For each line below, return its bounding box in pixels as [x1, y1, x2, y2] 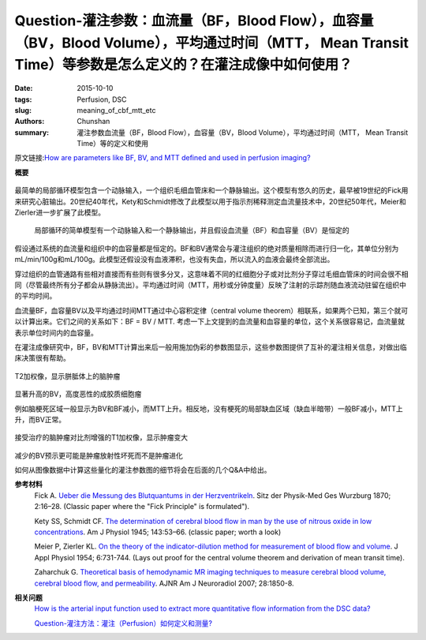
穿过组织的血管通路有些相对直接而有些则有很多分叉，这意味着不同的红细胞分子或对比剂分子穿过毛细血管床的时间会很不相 [14, 269, 409, 279]
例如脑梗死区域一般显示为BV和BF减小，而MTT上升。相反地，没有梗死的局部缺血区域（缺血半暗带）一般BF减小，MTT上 [14, 403, 404, 414]
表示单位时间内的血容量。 [14, 327, 98, 337]
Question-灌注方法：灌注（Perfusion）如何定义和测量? [34, 618, 213, 627]
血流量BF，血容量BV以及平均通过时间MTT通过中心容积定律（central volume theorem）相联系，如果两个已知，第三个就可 [14, 305, 409, 315]
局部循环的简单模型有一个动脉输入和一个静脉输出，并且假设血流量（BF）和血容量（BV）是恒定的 [34, 226, 350, 235]
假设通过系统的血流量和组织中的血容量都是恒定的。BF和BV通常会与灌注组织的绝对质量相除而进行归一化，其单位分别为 [14, 243, 399, 253]
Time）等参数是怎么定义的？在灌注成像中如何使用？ [14, 56, 353, 74]
